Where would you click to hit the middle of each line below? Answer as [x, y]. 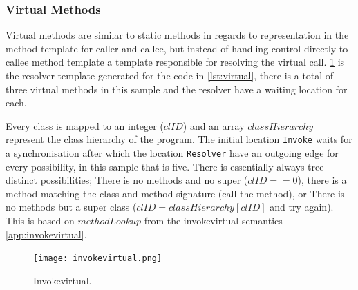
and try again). [302, 207]
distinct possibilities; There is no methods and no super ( [127, 180]
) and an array [214, 125]
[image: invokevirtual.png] [98, 259]
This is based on [40, 221]
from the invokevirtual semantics [213, 221]
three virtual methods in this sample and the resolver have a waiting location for [177, 89]
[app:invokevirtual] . [46, 234]
